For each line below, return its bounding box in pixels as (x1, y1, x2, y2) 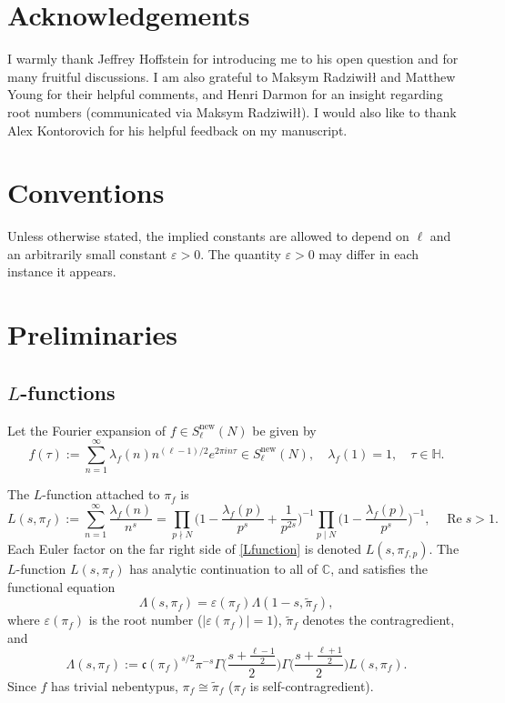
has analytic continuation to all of (129, 559, 318, 578)
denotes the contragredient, (302, 610, 455, 629)
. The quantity (200, 244, 281, 263)
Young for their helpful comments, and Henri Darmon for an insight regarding (7, 85, 443, 104)
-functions (20, 377, 116, 406)
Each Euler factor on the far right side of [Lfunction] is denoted (7, 539, 362, 558)
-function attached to (42, 485, 160, 504)
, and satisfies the (330, 559, 428, 578)
